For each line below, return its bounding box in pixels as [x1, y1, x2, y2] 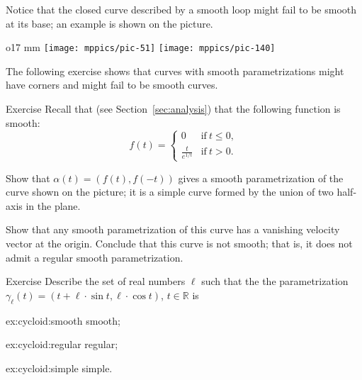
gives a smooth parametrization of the [178, 170, 344, 185]
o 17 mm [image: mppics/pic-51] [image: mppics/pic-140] [6, 40, 276, 55]
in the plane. [26, 198, 81, 213]
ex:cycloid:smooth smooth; [6, 313, 120, 328]
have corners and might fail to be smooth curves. [6, 77, 218, 92]
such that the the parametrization [201, 274, 349, 289]
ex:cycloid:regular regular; [6, 337, 118, 352]
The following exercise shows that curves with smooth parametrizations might [6, 63, 344, 78]
